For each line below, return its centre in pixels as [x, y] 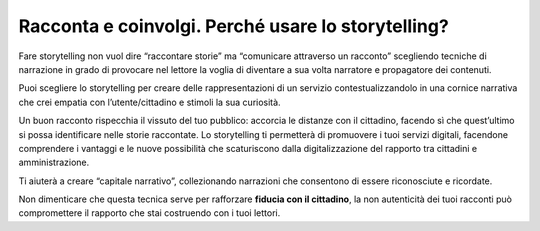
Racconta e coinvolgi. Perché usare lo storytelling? [233, 26]
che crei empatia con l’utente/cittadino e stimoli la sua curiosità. [149, 102]
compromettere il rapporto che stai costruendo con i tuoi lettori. [149, 213]
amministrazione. [54, 162]
